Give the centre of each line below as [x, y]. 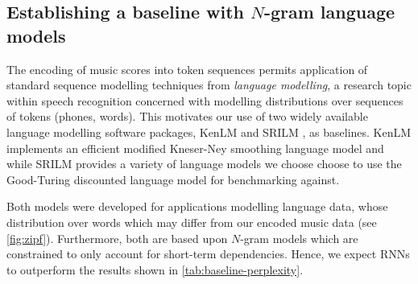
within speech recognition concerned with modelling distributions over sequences [205, 100]
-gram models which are [299, 238]
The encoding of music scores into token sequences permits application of [187, 69]
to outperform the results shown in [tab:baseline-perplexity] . [155, 269]
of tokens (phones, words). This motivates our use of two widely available [187, 116]
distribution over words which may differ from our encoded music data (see [192, 222]
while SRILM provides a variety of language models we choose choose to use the [204, 164]
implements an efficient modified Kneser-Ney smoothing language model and [195, 148]
